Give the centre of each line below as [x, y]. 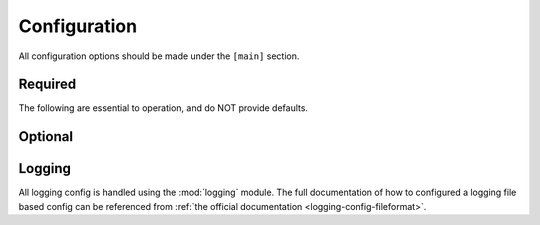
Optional [46, 136]
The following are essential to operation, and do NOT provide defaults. [163, 108]
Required [47, 84]
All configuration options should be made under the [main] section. [159, 56]
